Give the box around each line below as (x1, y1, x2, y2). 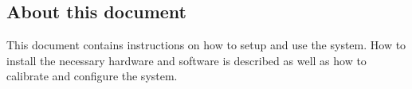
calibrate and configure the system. (6, 68, 178, 84)
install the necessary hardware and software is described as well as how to (6, 52, 367, 68)
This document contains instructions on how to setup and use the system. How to (6, 37, 406, 53)
